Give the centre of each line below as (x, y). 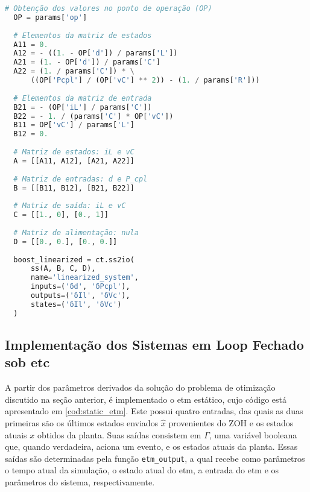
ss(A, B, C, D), (63, 269)
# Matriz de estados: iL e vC (74, 152)
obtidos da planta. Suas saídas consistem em (119, 434)
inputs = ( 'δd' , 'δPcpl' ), (80, 287)
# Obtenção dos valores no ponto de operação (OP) (109, 8)
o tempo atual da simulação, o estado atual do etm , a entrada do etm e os (142, 470)
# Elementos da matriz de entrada (83, 98)
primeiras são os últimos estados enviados (82, 423)
